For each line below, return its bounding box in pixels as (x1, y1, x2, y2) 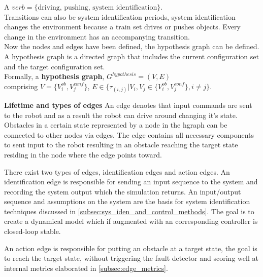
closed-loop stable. (4, 226, 61, 236)
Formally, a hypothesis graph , (4, 71, 105, 82)
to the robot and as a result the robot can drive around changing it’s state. (4, 109, 238, 120)
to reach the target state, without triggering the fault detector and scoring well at (4, 253, 258, 263)
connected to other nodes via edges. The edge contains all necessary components (4, 129, 254, 140)
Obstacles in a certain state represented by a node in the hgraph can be (4, 120, 227, 130)
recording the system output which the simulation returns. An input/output (4, 186, 241, 196)
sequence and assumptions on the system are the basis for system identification (4, 196, 250, 207)
